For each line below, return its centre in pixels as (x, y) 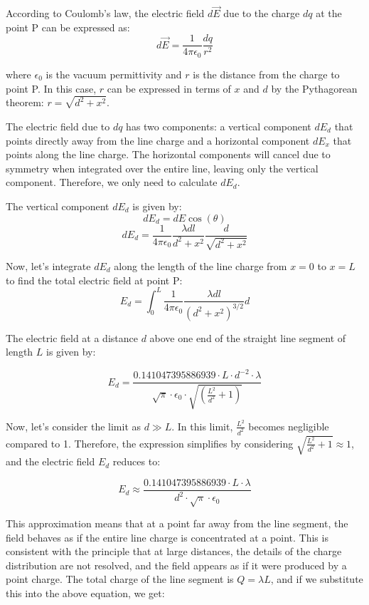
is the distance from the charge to (266, 74)
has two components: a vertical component (219, 126)
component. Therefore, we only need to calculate (112, 182)
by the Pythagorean (314, 88)
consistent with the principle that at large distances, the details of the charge (174, 551)
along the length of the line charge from (200, 266)
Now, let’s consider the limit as (74, 426)
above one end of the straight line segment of (248, 337)
